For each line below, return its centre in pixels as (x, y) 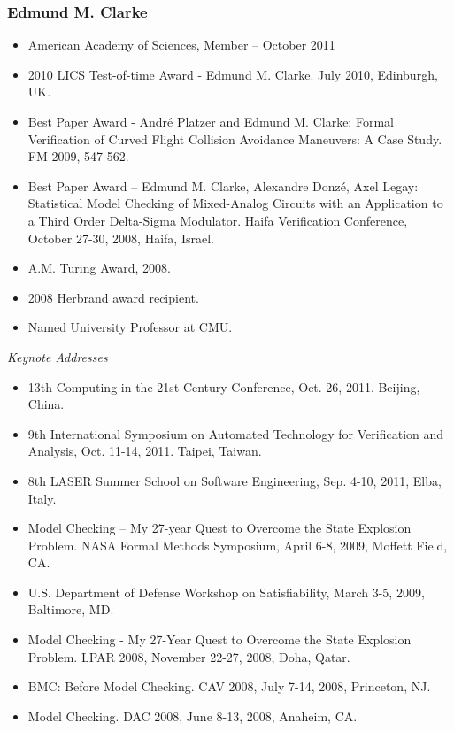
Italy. (42, 498)
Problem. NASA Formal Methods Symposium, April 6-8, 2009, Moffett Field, (238, 545)
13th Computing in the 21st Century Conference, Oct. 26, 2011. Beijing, (224, 386)
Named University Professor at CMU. (130, 327)
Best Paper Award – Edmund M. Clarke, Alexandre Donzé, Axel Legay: (223, 185)
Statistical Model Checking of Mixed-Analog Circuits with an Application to (235, 203)
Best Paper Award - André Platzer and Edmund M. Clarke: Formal (211, 121)
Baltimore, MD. (71, 609)
